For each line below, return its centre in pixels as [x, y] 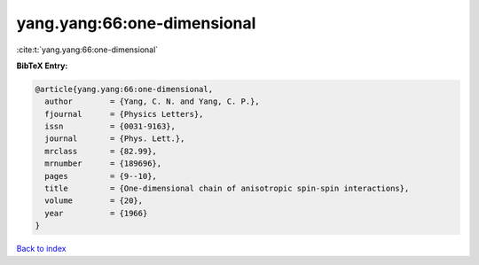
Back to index [41, 249]
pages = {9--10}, [101, 176]
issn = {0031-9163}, [110, 127]
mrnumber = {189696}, [103, 164]
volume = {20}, [94, 201]
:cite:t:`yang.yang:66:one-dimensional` [87, 50]
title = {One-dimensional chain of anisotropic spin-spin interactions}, [227, 189]
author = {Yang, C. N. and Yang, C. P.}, [153, 101]
